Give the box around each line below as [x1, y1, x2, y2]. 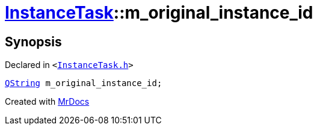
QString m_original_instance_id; [5, 78, 162, 88]
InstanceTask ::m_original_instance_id [5, 2, 313, 23]
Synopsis [5, 34, 62, 49]
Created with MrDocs [5, 96, 90, 107]
